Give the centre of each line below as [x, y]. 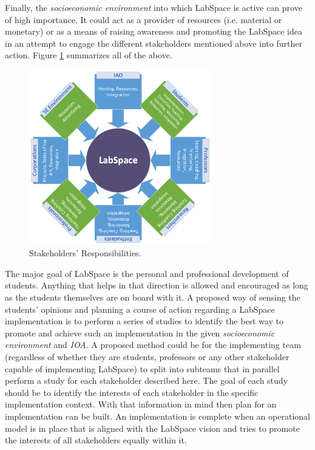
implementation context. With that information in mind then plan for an [141, 404]
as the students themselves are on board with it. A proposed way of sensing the [153, 297]
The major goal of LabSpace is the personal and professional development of [147, 273]
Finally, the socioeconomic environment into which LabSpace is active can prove [154, 7]
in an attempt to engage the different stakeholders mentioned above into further [154, 43]
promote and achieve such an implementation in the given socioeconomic [140, 332]
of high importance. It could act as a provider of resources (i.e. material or [144, 19]
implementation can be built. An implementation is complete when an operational [157, 416]
